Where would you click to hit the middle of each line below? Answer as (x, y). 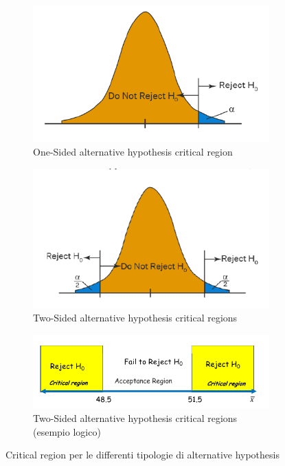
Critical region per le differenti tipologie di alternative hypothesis (142, 455)
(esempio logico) (67, 431)
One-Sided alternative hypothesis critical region (133, 152)
